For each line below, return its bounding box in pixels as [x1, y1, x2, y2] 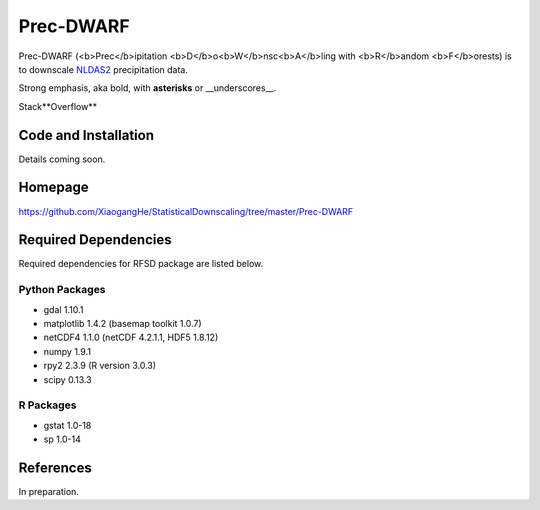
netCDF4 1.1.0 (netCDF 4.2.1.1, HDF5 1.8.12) [43, 331, 219, 344]
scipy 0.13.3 [43, 373, 92, 385]
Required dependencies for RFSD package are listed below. [18, 258, 264, 270]
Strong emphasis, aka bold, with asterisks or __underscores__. [18, 82, 277, 94]
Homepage [18, 179, 89, 196]
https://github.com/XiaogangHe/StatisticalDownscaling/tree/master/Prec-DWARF [18, 205, 354, 217]
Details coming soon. [18, 153, 106, 165]
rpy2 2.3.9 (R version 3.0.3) [43, 360, 157, 372]
